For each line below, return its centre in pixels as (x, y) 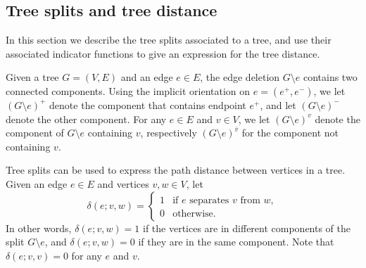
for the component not (290, 133)
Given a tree (32, 77)
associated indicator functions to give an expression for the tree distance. (163, 53)
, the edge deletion (240, 77)
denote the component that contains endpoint (148, 104)
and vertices (123, 184)
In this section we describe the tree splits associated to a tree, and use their (169, 40)
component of (35, 133)
